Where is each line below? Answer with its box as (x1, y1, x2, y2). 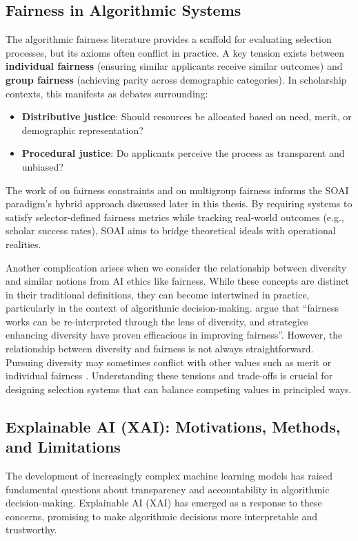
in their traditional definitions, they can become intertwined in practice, (6, 287, 310, 301)
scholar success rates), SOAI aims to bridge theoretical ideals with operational (6, 223, 336, 238)
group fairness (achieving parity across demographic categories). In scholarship (6, 72, 347, 86)
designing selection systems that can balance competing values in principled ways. (6, 381, 352, 396)
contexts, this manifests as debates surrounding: (6, 86, 208, 100)
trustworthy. (6, 522, 57, 537)
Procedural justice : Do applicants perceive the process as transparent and (21, 146, 345, 160)
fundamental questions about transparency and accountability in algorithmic (6, 482, 330, 496)
